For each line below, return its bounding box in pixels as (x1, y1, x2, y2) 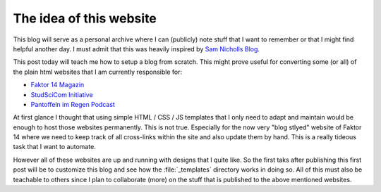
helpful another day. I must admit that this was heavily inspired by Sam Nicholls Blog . (13, 44, 260, 53)
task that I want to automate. (13, 143, 97, 151)
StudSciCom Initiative (30, 90, 93, 98)
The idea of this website (13, 11, 157, 26)
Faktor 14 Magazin (30, 81, 85, 89)
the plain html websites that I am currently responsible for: (13, 68, 183, 76)
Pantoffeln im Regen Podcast (30, 100, 116, 108)
